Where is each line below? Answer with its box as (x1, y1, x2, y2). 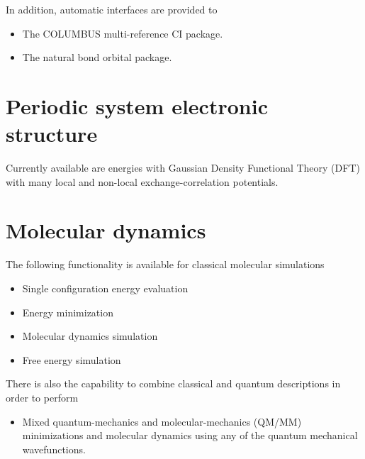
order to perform (6, 389, 79, 404)
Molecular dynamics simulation (22, 328, 158, 343)
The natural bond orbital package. (22, 50, 172, 65)
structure (6, 119, 98, 148)
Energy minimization (22, 304, 113, 319)
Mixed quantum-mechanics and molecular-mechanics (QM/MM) (22, 414, 302, 428)
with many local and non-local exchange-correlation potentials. (6, 174, 279, 189)
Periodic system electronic (6, 91, 268, 120)
